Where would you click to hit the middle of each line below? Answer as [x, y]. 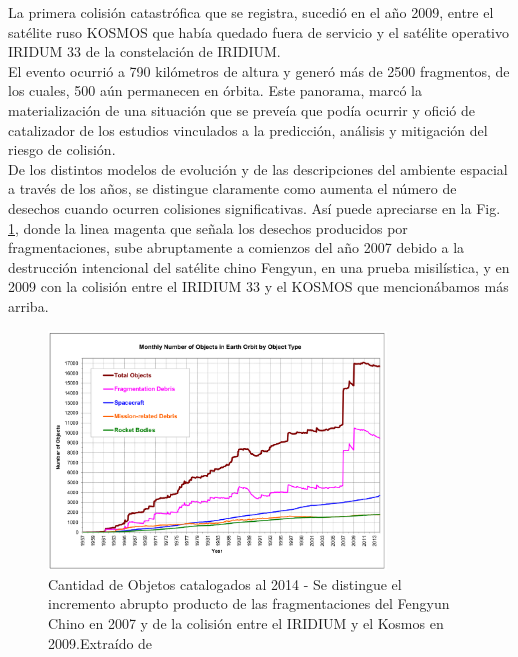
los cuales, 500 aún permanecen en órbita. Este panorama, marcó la [215, 90]
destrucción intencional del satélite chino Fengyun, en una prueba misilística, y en [259, 266]
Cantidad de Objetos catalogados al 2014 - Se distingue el [225, 583]
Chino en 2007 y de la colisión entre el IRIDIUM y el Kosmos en [246, 623]
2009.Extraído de [100, 642]
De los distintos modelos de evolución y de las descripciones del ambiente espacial [258, 168]
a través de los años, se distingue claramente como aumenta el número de [232, 188]
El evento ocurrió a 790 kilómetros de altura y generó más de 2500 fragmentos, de [259, 70]
